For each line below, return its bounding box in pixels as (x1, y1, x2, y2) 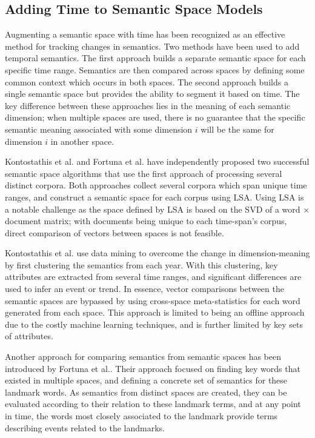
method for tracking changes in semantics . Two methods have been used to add (5, 39, 300, 52)
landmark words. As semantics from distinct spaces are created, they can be (5, 385, 287, 398)
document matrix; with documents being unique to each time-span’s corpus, (5, 214, 287, 227)
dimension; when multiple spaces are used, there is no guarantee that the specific (5, 111, 305, 124)
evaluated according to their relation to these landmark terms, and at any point (5, 397, 301, 410)
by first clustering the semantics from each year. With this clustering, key (5, 258, 278, 271)
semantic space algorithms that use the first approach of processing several (5, 167, 282, 179)
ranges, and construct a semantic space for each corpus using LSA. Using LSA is (5, 190, 304, 203)
